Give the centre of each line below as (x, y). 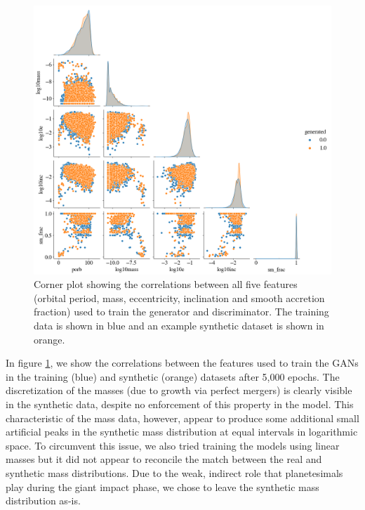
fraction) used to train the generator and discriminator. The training (181, 312)
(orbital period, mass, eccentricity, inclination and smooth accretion (179, 297)
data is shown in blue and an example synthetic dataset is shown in (179, 325)
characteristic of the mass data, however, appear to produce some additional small (182, 418)
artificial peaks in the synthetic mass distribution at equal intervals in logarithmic (182, 432)
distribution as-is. (43, 501)
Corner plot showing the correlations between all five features (166, 284)
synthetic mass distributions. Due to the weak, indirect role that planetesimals (174, 472)
